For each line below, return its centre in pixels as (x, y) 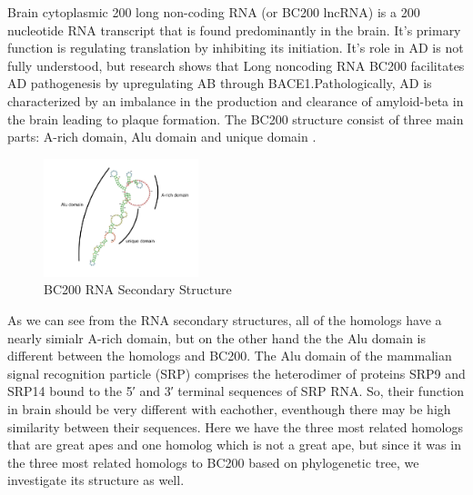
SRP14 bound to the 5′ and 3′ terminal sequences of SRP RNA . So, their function (236, 391)
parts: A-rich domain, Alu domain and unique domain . (162, 137)
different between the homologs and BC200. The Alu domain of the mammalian (230, 356)
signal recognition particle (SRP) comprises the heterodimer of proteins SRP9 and (236, 373)
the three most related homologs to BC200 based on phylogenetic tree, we (213, 462)
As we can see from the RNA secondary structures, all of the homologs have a (225, 319)
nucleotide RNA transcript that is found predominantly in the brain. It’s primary (234, 30)
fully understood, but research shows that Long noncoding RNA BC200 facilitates (236, 65)
